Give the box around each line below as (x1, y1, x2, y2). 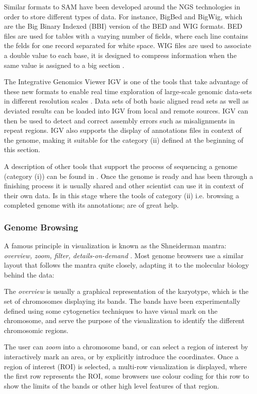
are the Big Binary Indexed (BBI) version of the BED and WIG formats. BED (4, 21, 243, 31)
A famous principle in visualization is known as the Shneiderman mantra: (4, 240, 227, 251)
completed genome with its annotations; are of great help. (4, 200, 179, 210)
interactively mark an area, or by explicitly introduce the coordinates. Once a (4, 351, 239, 362)
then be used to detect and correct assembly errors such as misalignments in (4, 115, 235, 125)
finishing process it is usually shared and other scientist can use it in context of (4, 180, 244, 191)
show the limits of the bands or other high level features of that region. (4, 380, 219, 391)
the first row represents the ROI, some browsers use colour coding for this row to (4, 371, 249, 381)
